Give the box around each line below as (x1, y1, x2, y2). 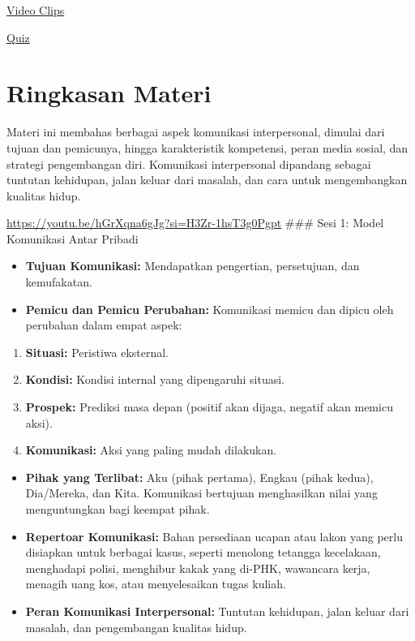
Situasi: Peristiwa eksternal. (25, 343, 169, 360)
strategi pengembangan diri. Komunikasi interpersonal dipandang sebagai (6, 155, 371, 172)
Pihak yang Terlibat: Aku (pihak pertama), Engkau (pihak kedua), (25, 468, 374, 485)
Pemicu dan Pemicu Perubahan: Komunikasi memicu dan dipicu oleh (25, 300, 394, 317)
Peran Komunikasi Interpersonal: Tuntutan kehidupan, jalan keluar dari (25, 602, 409, 619)
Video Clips (6, 2, 65, 18)
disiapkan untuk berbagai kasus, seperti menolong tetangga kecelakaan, (25, 544, 381, 561)
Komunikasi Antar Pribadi (6, 230, 139, 247)
